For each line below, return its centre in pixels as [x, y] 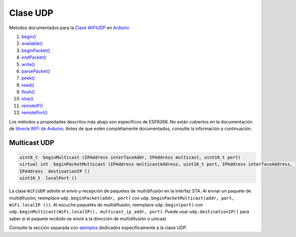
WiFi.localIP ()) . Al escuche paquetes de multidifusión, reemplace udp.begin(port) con [106, 204]
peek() [28, 78]
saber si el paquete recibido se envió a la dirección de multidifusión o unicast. [88, 218]
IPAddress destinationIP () [55, 171]
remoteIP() [32, 106]
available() [32, 43]
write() [28, 64]
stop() [28, 99]
